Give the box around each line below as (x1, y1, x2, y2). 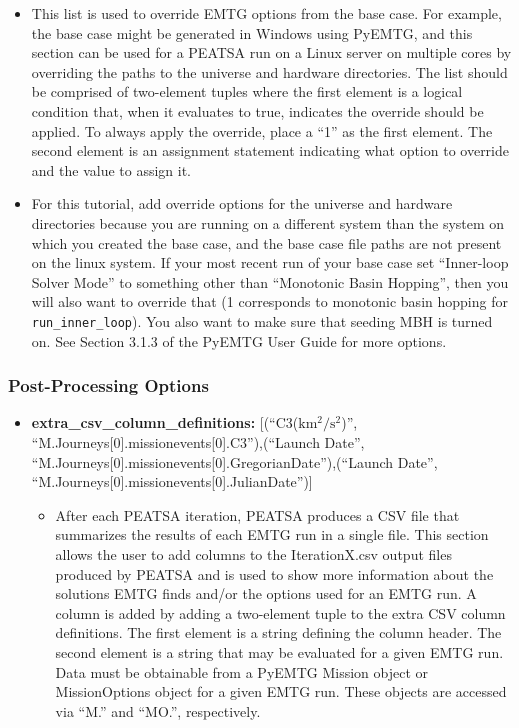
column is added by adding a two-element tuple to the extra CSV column (55, 602, 506, 623)
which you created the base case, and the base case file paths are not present (31, 232, 502, 253)
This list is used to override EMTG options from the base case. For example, (31, 3, 502, 23)
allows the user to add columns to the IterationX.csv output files (55, 543, 452, 564)
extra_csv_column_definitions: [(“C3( (31, 412, 299, 433)
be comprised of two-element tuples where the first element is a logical (31, 81, 463, 102)
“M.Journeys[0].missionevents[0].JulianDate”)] (31, 471, 313, 492)
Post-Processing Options (8, 373, 209, 398)
